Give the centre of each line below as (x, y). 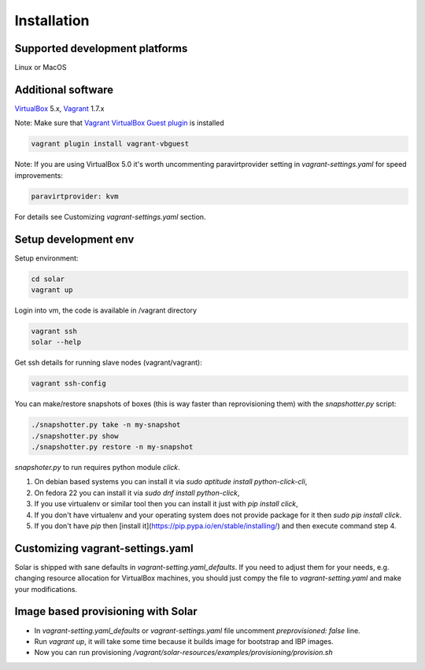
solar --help (56, 342)
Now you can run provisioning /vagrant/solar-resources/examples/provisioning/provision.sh (184, 653)
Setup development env (74, 239)
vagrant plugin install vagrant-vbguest (110, 144)
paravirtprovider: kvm (75, 196)
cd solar (48, 279)
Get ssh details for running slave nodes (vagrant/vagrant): (108, 363)
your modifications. (46, 589)
